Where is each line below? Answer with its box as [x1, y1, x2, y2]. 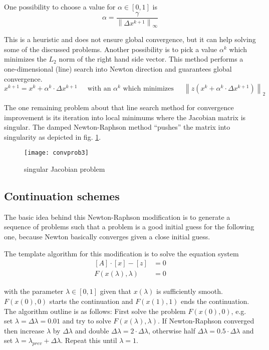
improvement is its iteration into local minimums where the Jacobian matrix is [4, 112, 246, 122]
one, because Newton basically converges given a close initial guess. [4, 231, 210, 242]
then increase [4, 325, 45, 335]
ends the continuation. [181, 295, 249, 306]
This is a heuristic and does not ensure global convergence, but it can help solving [4, 34, 256, 45]
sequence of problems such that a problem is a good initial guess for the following [4, 221, 254, 232]
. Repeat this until [61, 335, 117, 345]
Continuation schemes [4, 188, 120, 204]
